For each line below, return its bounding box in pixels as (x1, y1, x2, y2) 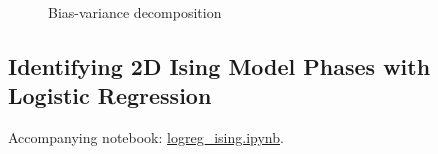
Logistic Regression (8, 80, 212, 111)
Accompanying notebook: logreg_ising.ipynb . (8, 127, 284, 148)
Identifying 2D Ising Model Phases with (8, 50, 431, 81)
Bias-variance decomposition (48, 2, 222, 22)
